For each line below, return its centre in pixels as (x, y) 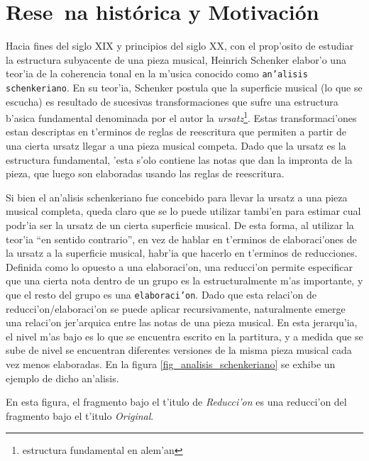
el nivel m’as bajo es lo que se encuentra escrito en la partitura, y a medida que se (184, 336)
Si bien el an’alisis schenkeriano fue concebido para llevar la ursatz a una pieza (177, 197)
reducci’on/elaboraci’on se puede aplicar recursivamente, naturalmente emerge (176, 308)
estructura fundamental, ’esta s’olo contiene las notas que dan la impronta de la (179, 159)
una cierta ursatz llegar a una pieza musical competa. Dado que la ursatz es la (176, 146)
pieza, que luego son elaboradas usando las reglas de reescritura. (145, 173)
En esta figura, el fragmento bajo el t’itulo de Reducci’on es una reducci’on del (176, 402)
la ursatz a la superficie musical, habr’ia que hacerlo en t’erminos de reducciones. (182, 253)
